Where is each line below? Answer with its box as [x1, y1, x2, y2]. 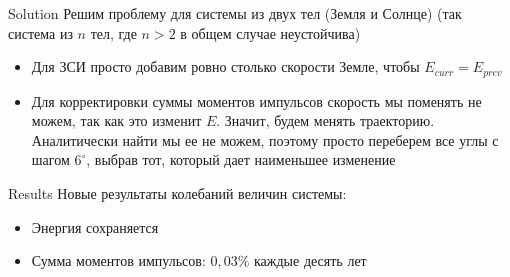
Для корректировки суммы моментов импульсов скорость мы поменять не [31, 90, 482, 111]
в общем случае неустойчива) [180, 22, 361, 43]
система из [8, 22, 73, 43]
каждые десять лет [254, 250, 367, 271]
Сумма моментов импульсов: [31, 250, 206, 271]
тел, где [90, 22, 137, 43]
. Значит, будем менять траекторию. [216, 110, 435, 131]
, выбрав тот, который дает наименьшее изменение [86, 149, 396, 170]
